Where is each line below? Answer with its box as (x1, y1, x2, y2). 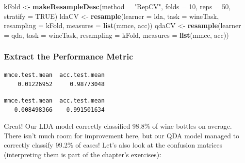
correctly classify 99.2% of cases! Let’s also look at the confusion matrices (4, 140, 223, 150)
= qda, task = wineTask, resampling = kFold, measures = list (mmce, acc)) (4, 30, 229, 40)
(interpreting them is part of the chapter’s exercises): (4, 149, 162, 159)
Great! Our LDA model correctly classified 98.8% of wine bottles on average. (4, 120, 232, 131)
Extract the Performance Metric (4, 50, 133, 62)
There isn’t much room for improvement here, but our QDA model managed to (4, 130, 240, 140)
